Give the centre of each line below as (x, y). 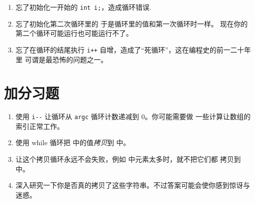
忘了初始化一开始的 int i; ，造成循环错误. (83, 7)
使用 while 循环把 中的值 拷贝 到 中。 (73, 142)
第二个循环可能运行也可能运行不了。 (74, 33)
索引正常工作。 (40, 126)
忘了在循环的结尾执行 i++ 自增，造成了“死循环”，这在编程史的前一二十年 (133, 49)
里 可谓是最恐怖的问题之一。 (62, 59)
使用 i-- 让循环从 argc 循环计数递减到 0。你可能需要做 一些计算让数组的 (133, 116)
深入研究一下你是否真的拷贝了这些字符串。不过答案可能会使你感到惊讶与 (133, 185)
